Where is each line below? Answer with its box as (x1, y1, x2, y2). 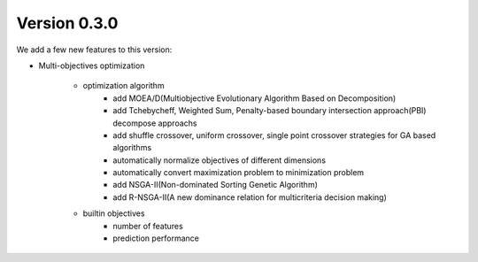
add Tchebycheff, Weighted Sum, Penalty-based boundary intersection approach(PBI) (112, 105, 427, 116)
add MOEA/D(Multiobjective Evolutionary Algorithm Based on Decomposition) (112, 93, 397, 104)
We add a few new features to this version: (16, 44, 173, 55)
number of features (112, 220, 183, 231)
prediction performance (112, 233, 199, 243)
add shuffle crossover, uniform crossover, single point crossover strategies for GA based (112, 129, 436, 141)
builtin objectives (82, 208, 145, 219)
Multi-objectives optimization (38, 60, 145, 71)
